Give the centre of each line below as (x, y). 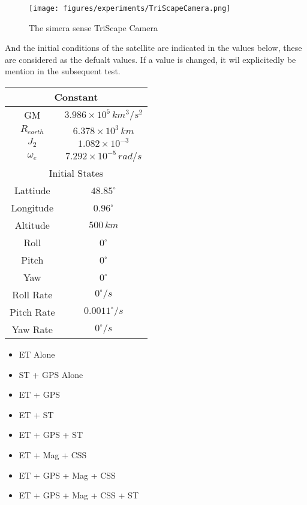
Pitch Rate (32, 312)
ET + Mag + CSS (53, 455)
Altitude (32, 225)
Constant (76, 97)
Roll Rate (32, 295)
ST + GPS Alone (51, 374)
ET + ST (36, 414)
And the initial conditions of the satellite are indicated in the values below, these (153, 48)
